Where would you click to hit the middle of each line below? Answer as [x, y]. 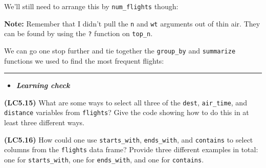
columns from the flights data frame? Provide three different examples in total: [131, 149]
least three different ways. [44, 122]
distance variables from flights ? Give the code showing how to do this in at [127, 112]
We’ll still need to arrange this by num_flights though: [91, 6]
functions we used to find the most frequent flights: [84, 60]
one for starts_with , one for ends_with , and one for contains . [104, 160]
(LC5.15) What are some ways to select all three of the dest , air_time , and [126, 102]
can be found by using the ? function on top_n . [79, 33]
